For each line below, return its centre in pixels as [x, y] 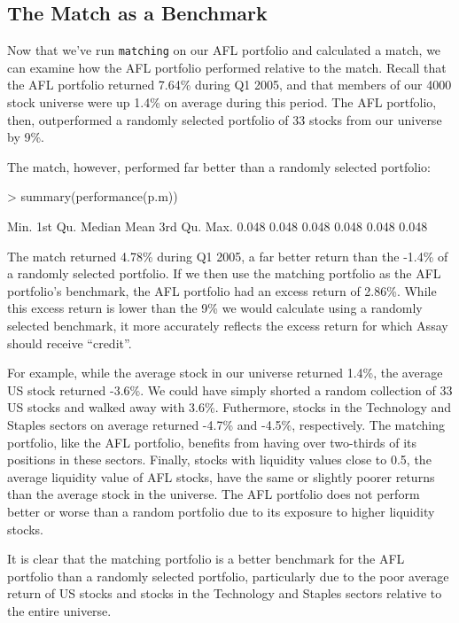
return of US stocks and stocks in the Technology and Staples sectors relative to [225, 593]
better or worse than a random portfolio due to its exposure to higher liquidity [221, 511]
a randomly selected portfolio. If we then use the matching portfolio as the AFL [224, 273]
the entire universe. [59, 610]
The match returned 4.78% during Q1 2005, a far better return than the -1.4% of [228, 256]
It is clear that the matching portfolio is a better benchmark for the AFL [206, 559]
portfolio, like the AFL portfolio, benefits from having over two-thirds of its [212, 442]
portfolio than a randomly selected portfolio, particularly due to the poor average [228, 576]
